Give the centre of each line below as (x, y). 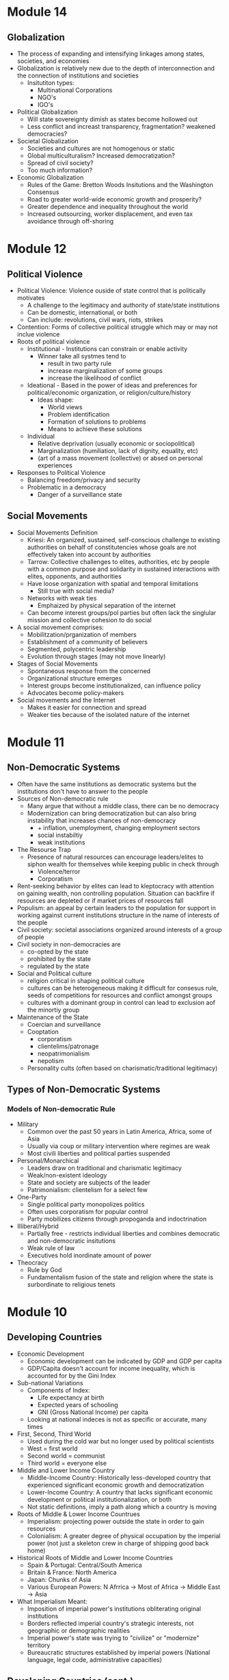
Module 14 (37, 12)
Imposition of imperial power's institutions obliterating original (114, 1609)
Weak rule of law (51, 1247)
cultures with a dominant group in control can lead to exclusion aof (121, 1002)
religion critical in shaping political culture (86, 980)
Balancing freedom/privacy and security (84, 480)
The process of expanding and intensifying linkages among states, (111, 53)
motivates (31, 298)
